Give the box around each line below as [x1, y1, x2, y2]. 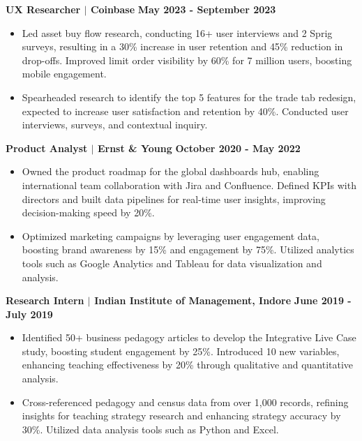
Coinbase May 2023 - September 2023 [90, 2, 276, 16]
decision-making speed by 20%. [22, 205, 155, 220]
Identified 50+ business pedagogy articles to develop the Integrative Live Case [22, 330, 356, 345]
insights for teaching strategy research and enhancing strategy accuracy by [22, 408, 341, 423]
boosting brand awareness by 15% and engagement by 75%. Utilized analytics [22, 242, 354, 257]
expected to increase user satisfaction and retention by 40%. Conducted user [22, 103, 349, 118]
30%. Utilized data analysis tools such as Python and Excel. [22, 421, 279, 436]
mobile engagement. [22, 66, 107, 81]
